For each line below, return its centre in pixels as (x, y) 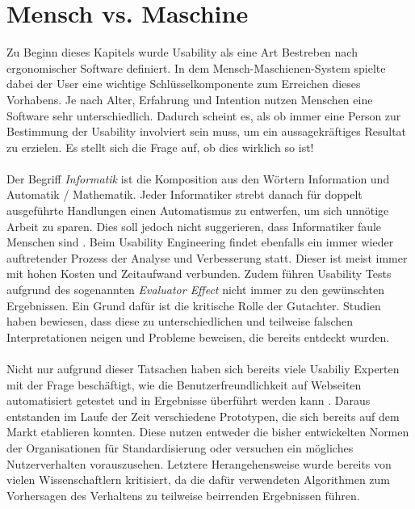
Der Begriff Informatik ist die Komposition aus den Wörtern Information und (198, 178)
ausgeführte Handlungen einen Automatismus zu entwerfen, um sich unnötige (198, 210)
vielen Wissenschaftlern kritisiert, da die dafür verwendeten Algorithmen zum (199, 480)
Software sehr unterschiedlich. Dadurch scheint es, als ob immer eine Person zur (204, 115)
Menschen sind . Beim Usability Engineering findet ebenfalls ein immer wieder (200, 242)
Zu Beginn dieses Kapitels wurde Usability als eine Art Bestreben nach (182, 52)
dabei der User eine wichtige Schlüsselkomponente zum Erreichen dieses (184, 84)
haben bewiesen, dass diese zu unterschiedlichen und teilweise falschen (180, 321)
